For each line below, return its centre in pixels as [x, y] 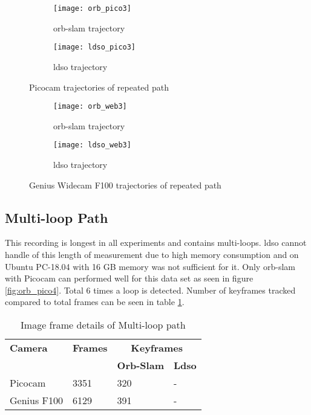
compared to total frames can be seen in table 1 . [95, 302]
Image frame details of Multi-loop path [103, 324]
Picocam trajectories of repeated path [99, 87]
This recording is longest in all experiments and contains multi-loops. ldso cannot [156, 243]
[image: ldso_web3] [92, 145]
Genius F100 [36, 400]
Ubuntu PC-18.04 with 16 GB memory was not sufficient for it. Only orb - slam [150, 266]
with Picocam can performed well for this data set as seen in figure [129, 278]
